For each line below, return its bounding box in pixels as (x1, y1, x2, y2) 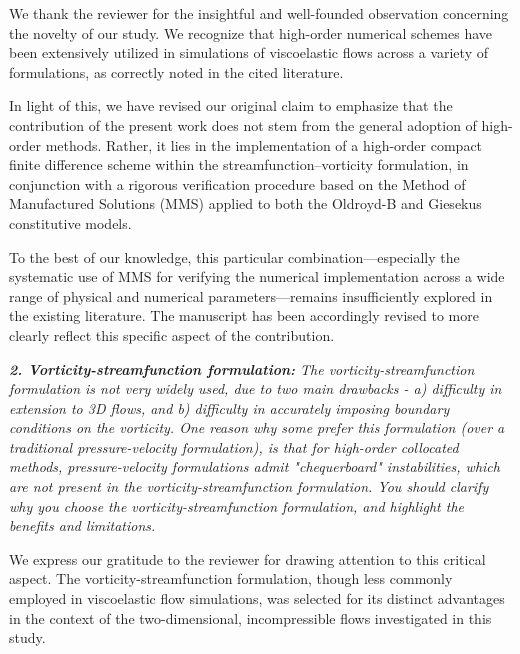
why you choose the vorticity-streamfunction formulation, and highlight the (9, 495, 464, 516)
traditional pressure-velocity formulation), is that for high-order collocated (9, 436, 459, 457)
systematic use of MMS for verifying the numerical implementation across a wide (9, 266, 505, 287)
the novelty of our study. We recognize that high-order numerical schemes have (9, 22, 493, 43)
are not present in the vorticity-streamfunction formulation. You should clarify (9, 476, 489, 497)
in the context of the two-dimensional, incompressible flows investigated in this (9, 607, 492, 628)
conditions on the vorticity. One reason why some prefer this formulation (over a (9, 417, 505, 438)
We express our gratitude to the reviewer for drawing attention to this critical (9, 548, 486, 569)
